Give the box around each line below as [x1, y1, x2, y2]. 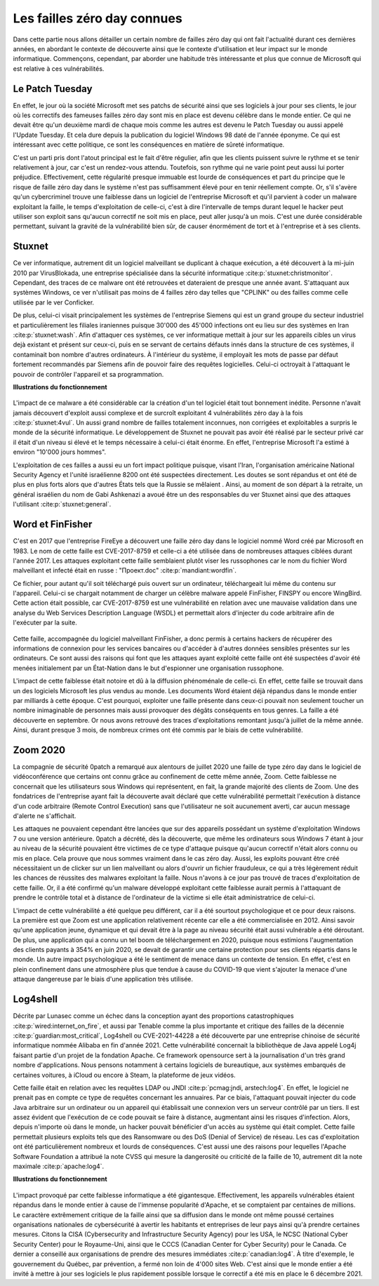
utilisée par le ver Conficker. [13, 298, 95, 307]
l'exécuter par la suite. [13, 618, 77, 627]
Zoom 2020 [13, 744, 66, 756]
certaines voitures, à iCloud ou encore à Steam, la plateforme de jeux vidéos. [13, 1071, 236, 1079]
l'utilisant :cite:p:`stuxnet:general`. [13, 500, 112, 509]
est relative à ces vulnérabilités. [13, 64, 105, 73]
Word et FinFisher [13, 518, 93, 530]
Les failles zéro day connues [13, 11, 182, 26]
